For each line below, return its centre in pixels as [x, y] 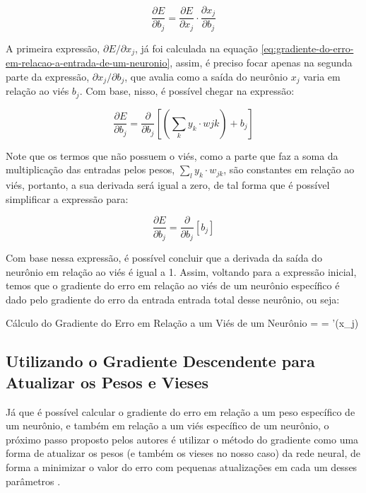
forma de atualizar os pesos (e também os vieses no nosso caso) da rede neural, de [183, 453]
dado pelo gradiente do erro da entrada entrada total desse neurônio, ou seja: [173, 299]
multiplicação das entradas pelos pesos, [90, 169]
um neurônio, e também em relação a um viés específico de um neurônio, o [167, 425]
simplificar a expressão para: [67, 198]
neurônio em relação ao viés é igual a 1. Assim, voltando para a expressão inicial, [181, 271]
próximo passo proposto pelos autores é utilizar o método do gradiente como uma [182, 439]
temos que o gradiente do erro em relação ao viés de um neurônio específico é [173, 285]
